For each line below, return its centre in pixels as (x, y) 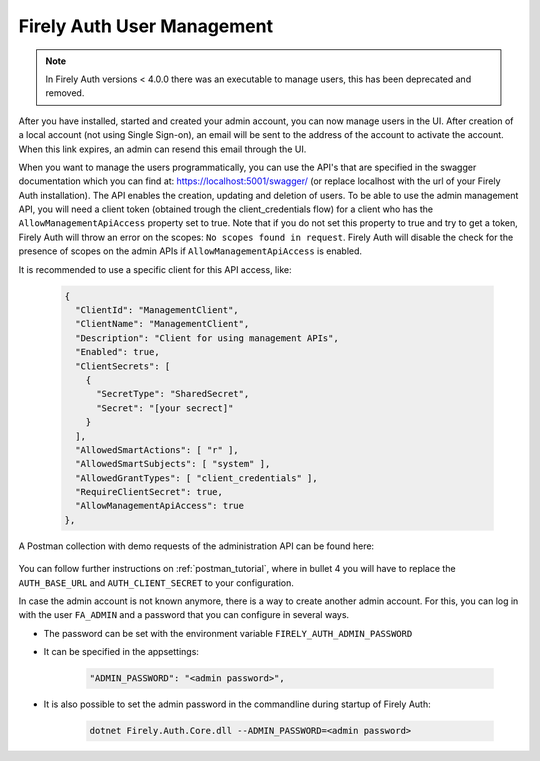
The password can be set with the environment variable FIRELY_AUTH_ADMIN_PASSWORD (228, 633)
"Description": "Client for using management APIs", (207, 338)
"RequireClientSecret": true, (149, 492)
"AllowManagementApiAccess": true (160, 506)
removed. (65, 93)
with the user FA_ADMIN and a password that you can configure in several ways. (184, 615)
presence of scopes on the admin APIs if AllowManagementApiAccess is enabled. (190, 251)
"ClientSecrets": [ (123, 366)
